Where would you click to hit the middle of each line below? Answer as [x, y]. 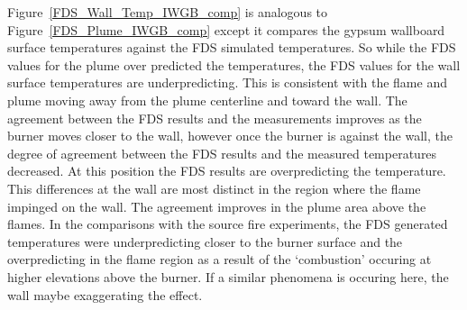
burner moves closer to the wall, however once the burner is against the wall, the [230, 136]
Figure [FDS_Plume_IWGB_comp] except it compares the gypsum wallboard [226, 29]
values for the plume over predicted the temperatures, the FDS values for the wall [234, 64]
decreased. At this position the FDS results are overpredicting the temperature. [227, 171]
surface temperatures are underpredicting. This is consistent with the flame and [227, 82]
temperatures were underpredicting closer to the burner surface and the [205, 241]
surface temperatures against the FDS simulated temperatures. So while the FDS [232, 47]
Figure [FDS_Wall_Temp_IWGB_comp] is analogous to [168, 12]
